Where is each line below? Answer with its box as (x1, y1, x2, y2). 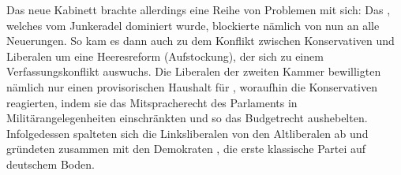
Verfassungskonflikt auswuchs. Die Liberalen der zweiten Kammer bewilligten (6, 63, 381, 80)
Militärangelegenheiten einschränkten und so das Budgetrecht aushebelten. (6, 110, 368, 126)
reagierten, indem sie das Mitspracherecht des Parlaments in (6, 94, 298, 110)
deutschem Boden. (6, 155, 95, 172)
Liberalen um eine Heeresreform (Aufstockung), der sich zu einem (6, 47, 324, 64)
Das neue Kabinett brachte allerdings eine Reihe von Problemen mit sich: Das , (6, 2, 391, 17)
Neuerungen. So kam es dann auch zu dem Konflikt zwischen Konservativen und (6, 32, 395, 49)
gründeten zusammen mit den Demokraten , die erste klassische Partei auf (6, 140, 366, 157)
